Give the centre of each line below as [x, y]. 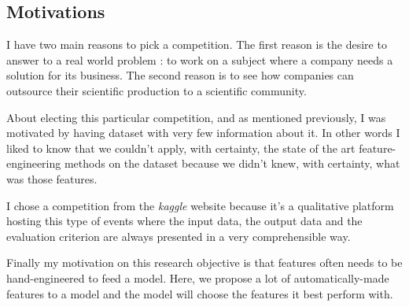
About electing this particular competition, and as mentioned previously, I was [196, 117]
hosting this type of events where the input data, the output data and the [184, 221]
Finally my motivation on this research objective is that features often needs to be [204, 263]
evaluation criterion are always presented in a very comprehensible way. [179, 236]
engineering [34, 163]
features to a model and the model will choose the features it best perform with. [200, 293]
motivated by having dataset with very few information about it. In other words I [203, 133]
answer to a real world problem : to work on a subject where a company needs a [200, 59]
